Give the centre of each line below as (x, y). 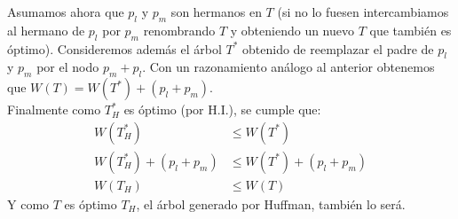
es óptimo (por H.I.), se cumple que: (222, 109)
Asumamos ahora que (66, 12)
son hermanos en (216, 12)
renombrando (179, 30)
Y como (28, 203)
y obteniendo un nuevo (292, 30)
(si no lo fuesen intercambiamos (363, 12)
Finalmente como (54, 109)
